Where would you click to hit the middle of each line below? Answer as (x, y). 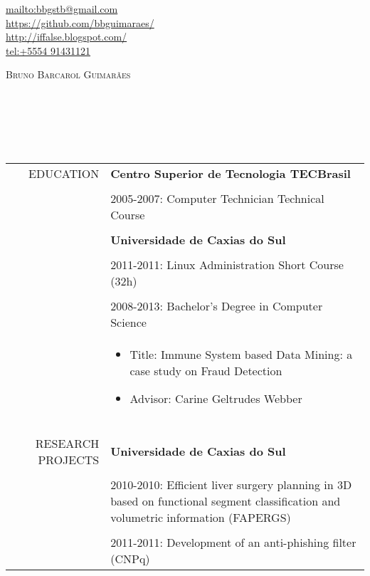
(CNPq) (130, 558)
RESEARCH (67, 443)
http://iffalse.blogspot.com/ (67, 37)
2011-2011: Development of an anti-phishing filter (233, 542)
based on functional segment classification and (226, 501)
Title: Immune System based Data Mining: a (241, 354)
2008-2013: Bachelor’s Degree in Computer (217, 305)
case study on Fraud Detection (206, 370)
